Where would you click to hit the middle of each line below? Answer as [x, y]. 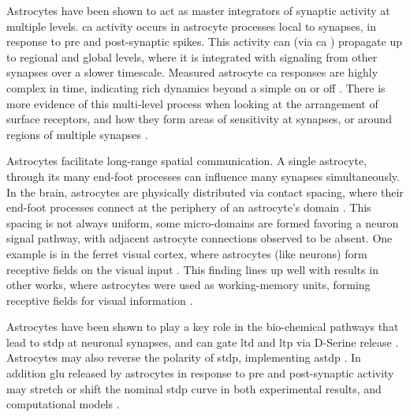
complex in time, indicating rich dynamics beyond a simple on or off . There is [196, 87]
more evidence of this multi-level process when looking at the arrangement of [192, 103]
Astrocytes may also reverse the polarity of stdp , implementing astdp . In [184, 357]
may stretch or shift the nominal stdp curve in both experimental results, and [194, 388]
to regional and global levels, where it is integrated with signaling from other [192, 56]
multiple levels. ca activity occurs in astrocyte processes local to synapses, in [191, 26]
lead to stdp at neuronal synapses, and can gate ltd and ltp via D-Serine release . [203, 342]
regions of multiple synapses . [77, 134]
